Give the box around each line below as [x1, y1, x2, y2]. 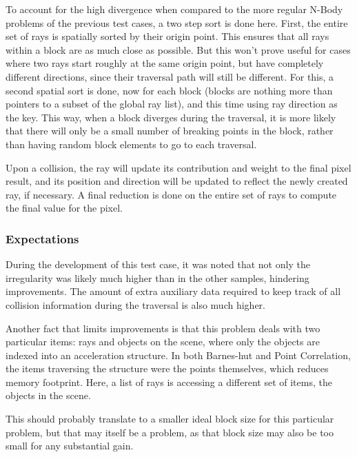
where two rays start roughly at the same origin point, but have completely [6, 56, 324, 70]
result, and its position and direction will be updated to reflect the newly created [6, 174, 348, 188]
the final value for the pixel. [6, 201, 123, 215]
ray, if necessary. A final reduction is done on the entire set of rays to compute [6, 187, 337, 201]
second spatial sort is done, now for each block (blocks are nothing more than [6, 83, 333, 97]
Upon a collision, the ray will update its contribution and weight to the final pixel [6, 160, 351, 174]
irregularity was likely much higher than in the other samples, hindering [6, 270, 309, 285]
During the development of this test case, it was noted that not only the [6, 257, 310, 272]
